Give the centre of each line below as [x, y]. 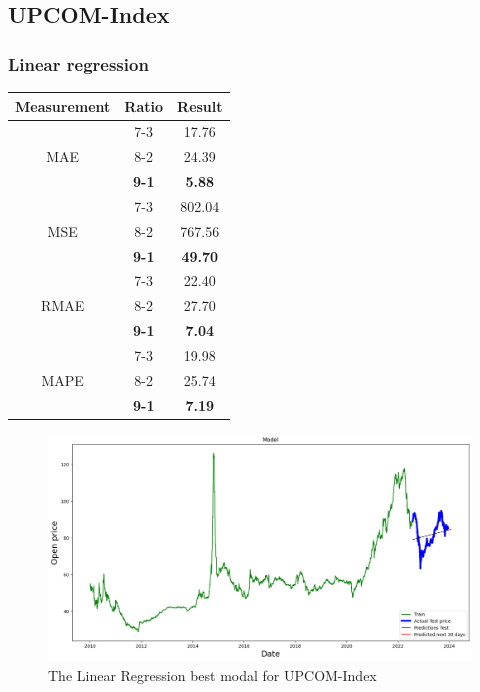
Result [200, 105]
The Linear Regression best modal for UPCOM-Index [212, 674]
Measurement [63, 105]
